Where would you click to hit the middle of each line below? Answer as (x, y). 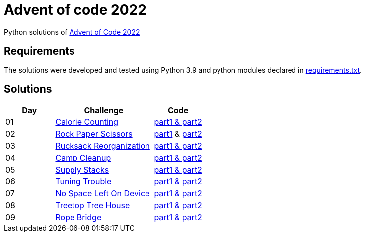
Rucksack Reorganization (103, 146)
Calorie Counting (87, 122)
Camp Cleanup (83, 158)
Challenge (104, 110)
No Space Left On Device (103, 194)
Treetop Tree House (93, 206)
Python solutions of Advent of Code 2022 (72, 32)
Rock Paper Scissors (94, 134)
